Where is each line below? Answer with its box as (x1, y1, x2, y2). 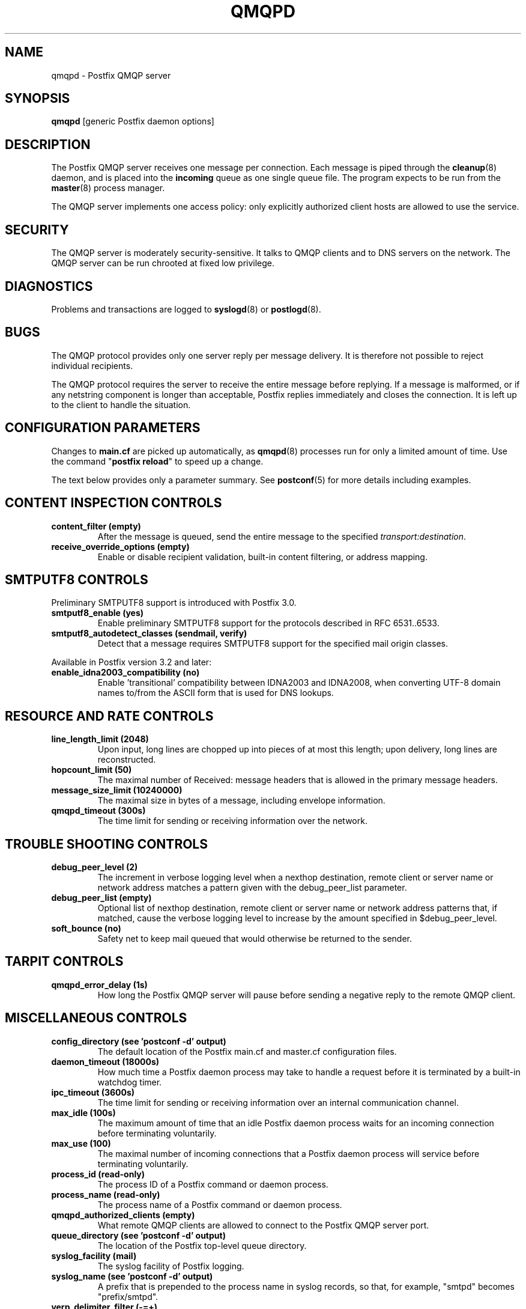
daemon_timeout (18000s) (51, 1056, 160, 1067)
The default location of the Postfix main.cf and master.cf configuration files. (97, 1046, 397, 1057)
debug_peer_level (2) (51, 862, 138, 873)
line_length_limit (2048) (51, 734, 149, 745)
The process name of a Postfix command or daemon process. (97, 1199, 342, 1210)
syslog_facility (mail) (51, 1250, 137, 1261)
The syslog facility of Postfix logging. (97, 1260, 244, 1271)
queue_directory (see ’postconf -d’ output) (51, 1230, 226, 1240)
